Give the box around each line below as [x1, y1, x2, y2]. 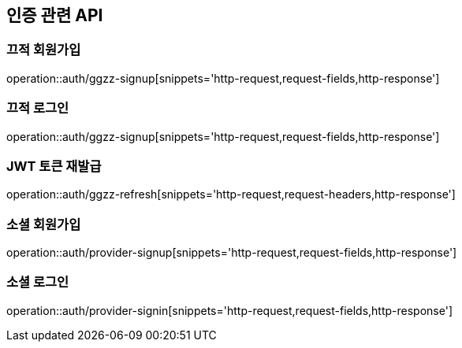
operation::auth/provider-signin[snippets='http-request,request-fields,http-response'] [6, 303, 453, 317]
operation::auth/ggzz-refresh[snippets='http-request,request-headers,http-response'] [6, 187, 456, 202]
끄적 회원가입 [6, 42, 81, 58]
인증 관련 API [6, 6, 103, 25]
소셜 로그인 [6, 274, 69, 291]
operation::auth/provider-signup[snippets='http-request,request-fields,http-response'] [6, 246, 457, 260]
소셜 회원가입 [6, 216, 81, 232]
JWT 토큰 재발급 [6, 157, 102, 174]
